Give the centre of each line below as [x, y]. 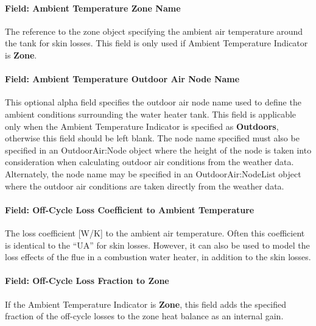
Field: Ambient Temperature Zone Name [93, 8]
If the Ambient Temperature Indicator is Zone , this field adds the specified [146, 304]
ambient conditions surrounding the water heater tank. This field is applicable [151, 114]
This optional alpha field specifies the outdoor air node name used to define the [153, 102]
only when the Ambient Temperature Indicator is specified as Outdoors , [142, 126]
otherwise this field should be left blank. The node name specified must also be [152, 138]
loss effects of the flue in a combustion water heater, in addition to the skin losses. [158, 257]
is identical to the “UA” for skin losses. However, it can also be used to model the [157, 245]
